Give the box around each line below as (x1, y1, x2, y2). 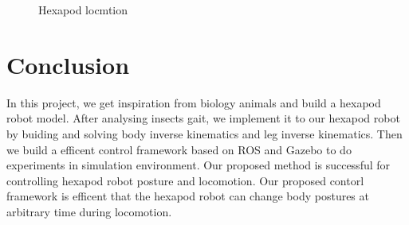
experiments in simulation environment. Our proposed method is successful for (6, 157, 391, 173)
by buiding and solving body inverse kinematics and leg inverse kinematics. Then (6, 125, 403, 142)
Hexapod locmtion (38, 2, 128, 17)
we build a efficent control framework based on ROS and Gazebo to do (6, 141, 352, 157)
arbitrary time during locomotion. (6, 203, 172, 219)
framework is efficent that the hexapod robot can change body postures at (6, 188, 369, 204)
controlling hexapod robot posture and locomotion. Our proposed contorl (6, 172, 364, 188)
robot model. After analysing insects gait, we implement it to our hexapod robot (6, 110, 400, 126)
